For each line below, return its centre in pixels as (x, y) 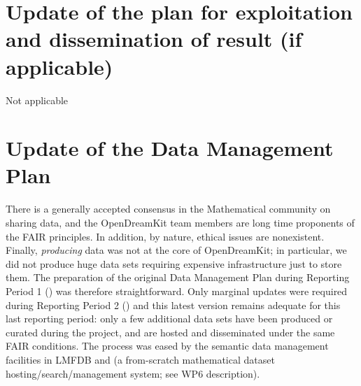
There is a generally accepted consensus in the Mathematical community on (168, 209)
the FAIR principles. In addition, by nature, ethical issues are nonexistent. (165, 236)
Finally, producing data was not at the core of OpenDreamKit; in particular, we (176, 250)
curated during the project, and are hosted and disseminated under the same (170, 332)
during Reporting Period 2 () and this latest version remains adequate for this (173, 305)
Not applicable (37, 100)
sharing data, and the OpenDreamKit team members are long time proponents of (180, 222)
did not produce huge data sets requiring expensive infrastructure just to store (174, 263)
